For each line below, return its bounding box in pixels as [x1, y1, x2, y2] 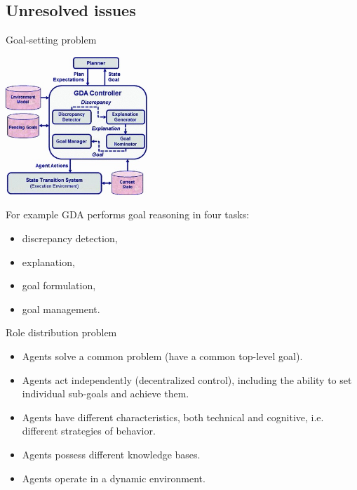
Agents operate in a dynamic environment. [22, 470, 206, 485]
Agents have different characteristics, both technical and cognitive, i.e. [22, 409, 324, 424]
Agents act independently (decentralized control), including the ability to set [22, 372, 352, 387]
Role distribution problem [6, 325, 117, 340]
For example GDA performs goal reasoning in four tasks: [6, 207, 250, 222]
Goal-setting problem [6, 32, 97, 47]
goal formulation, [22, 278, 96, 293]
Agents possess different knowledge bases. [22, 446, 201, 461]
